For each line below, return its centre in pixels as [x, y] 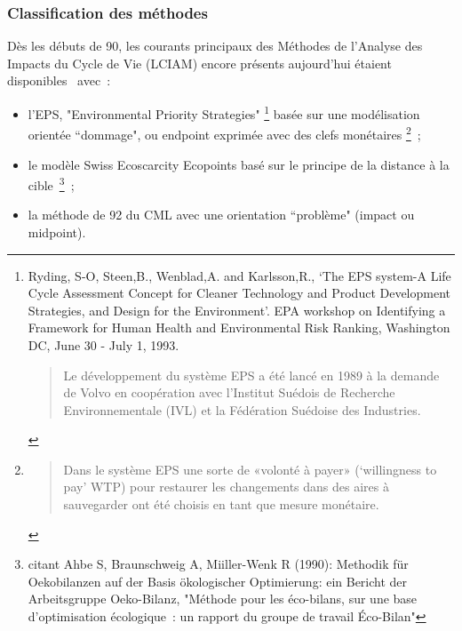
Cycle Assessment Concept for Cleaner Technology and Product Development [239, 293]
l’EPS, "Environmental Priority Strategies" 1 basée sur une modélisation [224, 112]
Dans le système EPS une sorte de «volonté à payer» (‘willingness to [250, 469]
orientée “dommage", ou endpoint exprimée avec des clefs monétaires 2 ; [224, 133]
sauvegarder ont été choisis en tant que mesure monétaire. [221, 504]
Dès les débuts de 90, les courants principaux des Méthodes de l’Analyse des [215, 46]
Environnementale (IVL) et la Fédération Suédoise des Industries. [242, 409]
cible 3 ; [51, 184]
